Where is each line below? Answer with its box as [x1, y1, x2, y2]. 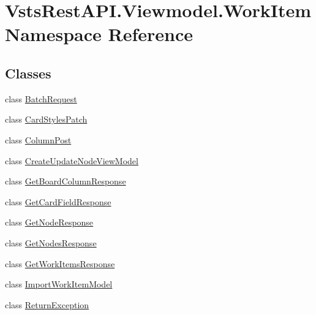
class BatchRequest [5, 92, 77, 105]
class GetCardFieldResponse [5, 195, 111, 208]
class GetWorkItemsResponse [5, 257, 115, 270]
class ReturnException [5, 298, 89, 311]
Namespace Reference [5, 21, 193, 47]
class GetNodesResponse [5, 236, 97, 249]
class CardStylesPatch [5, 113, 88, 126]
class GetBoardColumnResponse [5, 175, 126, 188]
